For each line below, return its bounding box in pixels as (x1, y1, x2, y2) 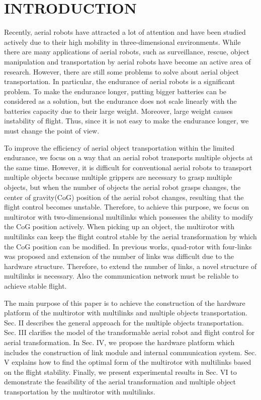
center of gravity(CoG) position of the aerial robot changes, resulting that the (4, 191, 244, 202)
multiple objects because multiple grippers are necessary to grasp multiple (4, 172, 232, 182)
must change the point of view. (4, 125, 100, 136)
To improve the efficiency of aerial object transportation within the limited (4, 142, 234, 153)
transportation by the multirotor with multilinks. (4, 386, 155, 396)
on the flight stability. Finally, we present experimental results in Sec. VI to (4, 366, 237, 377)
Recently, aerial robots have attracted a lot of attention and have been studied (4, 27, 246, 37)
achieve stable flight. (4, 280, 67, 291)
